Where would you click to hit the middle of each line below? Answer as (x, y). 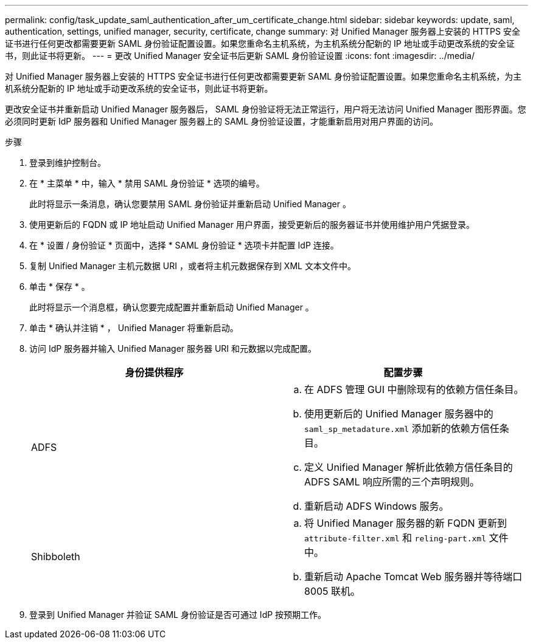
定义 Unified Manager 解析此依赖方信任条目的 (409, 467)
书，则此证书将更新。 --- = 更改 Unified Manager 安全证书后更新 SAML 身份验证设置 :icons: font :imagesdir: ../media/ (240, 56)
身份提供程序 (154, 372)
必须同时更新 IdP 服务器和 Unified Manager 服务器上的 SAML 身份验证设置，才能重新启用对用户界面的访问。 (222, 121)
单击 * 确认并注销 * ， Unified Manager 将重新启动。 (134, 328)
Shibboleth (56, 557)
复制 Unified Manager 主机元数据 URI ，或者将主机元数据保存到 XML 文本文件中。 (193, 266)
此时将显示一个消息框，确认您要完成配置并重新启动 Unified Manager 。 (172, 307)
